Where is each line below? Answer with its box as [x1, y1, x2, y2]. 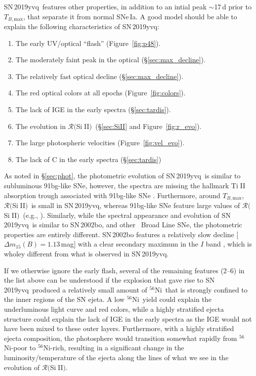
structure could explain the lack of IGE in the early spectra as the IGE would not [4, 313, 252, 324]
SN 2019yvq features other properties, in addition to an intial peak [4, 1, 207, 11]
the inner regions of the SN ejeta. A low [4, 294, 125, 304]
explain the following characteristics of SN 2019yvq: [4, 21, 160, 32]
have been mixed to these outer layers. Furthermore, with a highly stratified [4, 323, 234, 334]
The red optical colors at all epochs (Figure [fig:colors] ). [15, 87, 186, 98]
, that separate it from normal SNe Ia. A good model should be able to [23, 11, 237, 21]
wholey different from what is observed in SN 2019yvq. [4, 249, 169, 258]
